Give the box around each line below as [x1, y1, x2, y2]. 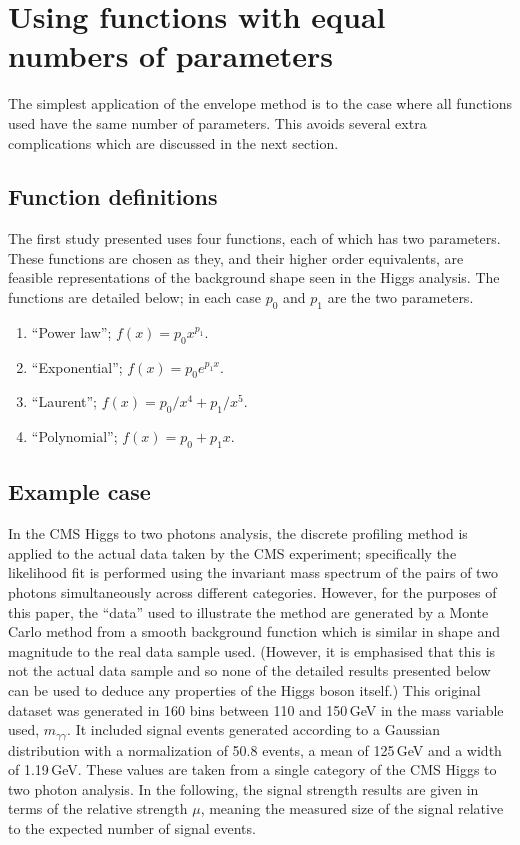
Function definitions [8, 181, 218, 212]
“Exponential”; [31, 356, 123, 377]
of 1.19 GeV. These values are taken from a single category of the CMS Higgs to [8, 759, 497, 780]
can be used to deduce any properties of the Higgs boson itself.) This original [8, 680, 481, 701]
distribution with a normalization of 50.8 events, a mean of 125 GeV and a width [8, 739, 502, 760]
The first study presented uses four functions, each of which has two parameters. [8, 228, 501, 249]
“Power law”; [31, 321, 112, 342]
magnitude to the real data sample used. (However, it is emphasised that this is [8, 640, 496, 661]
